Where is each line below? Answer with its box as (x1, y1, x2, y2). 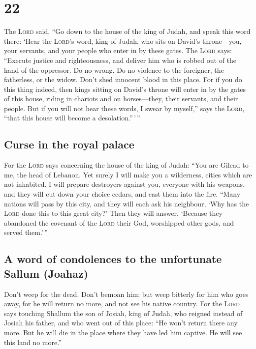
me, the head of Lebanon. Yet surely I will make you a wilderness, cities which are (4, 169, 252, 179)
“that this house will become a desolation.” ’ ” (4, 113, 140, 123)
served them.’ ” (4, 227, 48, 237)
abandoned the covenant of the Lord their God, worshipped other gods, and (4, 217, 234, 228)
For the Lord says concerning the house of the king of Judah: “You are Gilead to (4, 160, 249, 170)
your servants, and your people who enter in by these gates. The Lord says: (4, 45, 232, 56)
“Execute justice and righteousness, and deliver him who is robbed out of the (4, 55, 237, 65)
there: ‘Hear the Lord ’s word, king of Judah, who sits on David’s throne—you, (4, 35, 242, 46)
